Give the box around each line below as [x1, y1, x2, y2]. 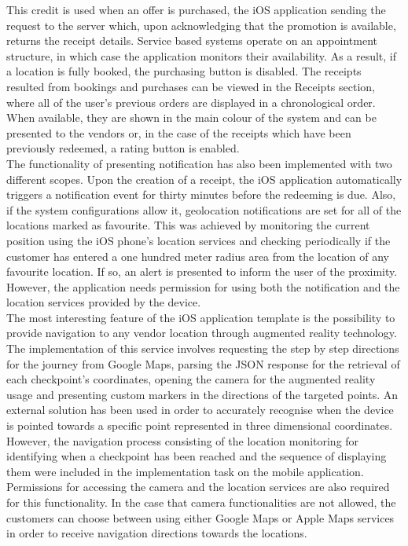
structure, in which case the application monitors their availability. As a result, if [6, 47, 397, 64]
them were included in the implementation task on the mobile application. [6, 463, 364, 479]
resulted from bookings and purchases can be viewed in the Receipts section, [6, 78, 375, 94]
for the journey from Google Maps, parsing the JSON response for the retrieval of [6, 355, 400, 372]
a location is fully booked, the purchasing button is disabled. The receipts [6, 63, 362, 79]
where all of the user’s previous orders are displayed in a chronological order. [6, 93, 376, 110]
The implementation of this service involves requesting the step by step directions [6, 340, 399, 357]
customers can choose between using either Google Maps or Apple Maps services [6, 509, 395, 526]
